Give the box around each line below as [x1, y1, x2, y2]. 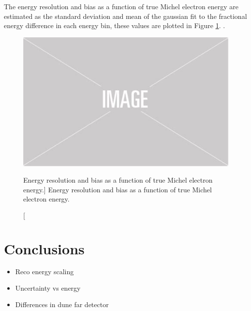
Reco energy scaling [15, 266, 74, 277]
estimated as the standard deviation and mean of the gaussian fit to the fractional [4, 11, 247, 21]
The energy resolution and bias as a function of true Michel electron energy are [4, 1, 239, 11]
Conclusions [4, 238, 85, 258]
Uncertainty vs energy [15, 283, 81, 293]
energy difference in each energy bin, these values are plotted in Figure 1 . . [4, 20, 225, 31]
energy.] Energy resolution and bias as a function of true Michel [23, 184, 212, 194]
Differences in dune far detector [15, 299, 109, 309]
